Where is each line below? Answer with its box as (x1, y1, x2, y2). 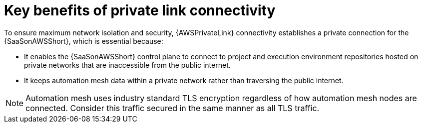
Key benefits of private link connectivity (4, 2, 276, 19)
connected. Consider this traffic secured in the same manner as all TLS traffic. (25, 103, 320, 113)
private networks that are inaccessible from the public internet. (24, 60, 231, 69)
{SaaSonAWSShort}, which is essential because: (4, 36, 163, 45)
